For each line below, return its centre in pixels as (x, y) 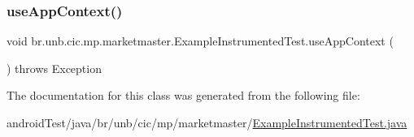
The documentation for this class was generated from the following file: (183, 95)
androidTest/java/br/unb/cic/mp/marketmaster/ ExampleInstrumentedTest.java (207, 122)
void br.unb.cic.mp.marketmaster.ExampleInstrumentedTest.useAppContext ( (200, 41)
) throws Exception (54, 68)
